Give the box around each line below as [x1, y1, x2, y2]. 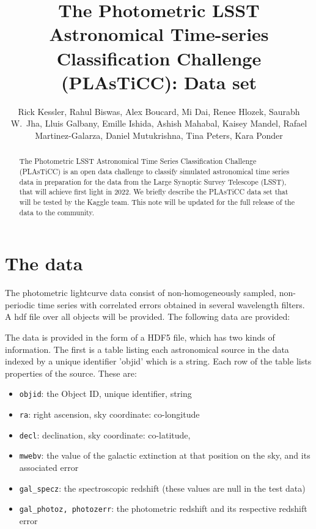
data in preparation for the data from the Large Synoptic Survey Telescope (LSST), [19, 176, 287, 187]
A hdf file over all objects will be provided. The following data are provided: [5, 310, 290, 323]
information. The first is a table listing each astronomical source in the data [5, 342, 289, 355]
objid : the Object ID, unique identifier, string [19, 387, 192, 400]
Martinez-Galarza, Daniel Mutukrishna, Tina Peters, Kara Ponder [35, 128, 283, 141]
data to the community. [19, 207, 95, 217]
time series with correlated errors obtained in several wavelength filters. [37, 298, 305, 311]
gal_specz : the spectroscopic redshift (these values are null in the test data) [19, 481, 306, 494]
